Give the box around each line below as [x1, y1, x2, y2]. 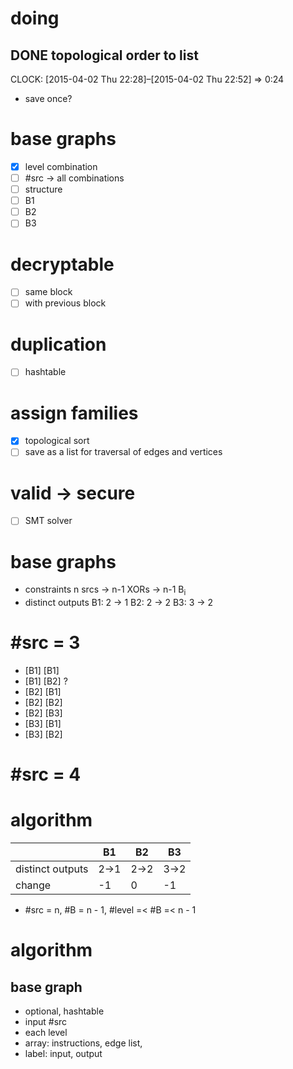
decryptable [10, 253, 115, 276]
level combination [24, 160, 98, 172]
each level [24, 1027, 68, 1039]
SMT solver [24, 515, 73, 527]
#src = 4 [10, 763, 82, 786]
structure [24, 183, 63, 196]
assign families [10, 402, 139, 424]
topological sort [24, 435, 90, 447]
